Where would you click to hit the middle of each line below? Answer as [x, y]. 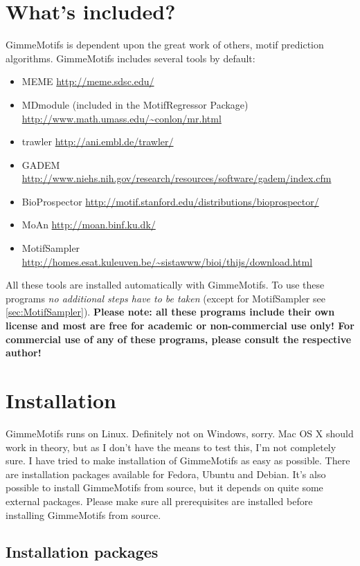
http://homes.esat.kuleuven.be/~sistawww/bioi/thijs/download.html [167, 261]
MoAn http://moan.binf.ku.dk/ [89, 225]
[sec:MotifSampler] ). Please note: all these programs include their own [170, 312]
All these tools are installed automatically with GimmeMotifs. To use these [165, 285]
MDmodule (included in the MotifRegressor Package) [135, 104]
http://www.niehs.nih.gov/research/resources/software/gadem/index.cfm [177, 178]
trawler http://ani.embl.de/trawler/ [98, 141]
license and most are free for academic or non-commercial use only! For [180, 326]
